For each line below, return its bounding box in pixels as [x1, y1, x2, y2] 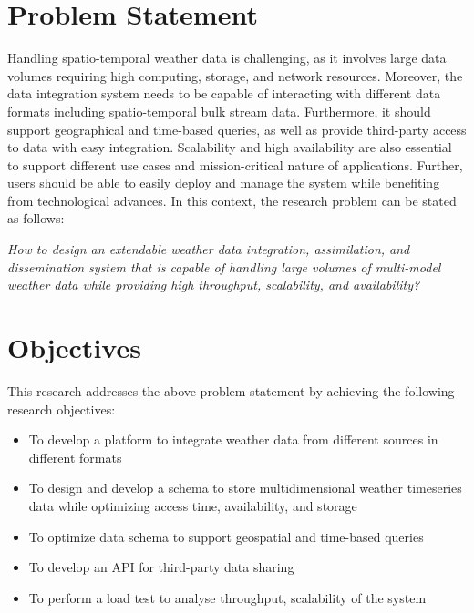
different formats [28, 447, 122, 466]
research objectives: [7, 399, 116, 418]
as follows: [7, 209, 65, 228]
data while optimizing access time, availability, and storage [28, 496, 357, 515]
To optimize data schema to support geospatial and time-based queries [28, 526, 424, 546]
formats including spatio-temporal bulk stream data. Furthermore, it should [7, 101, 431, 120]
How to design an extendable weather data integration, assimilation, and [7, 240, 410, 259]
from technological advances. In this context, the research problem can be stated [7, 190, 457, 209]
